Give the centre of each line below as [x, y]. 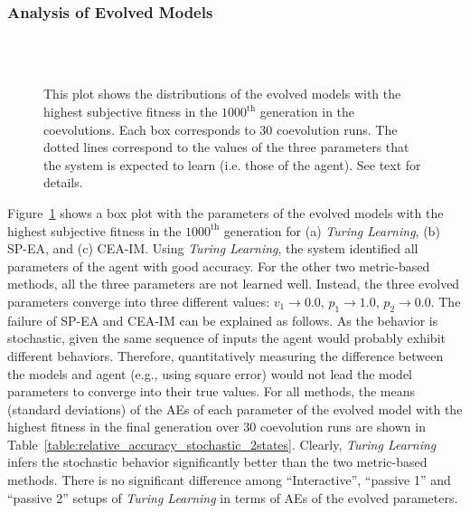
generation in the [307, 111]
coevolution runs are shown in [343, 427]
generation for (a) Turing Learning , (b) [332, 230]
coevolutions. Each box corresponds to [150, 129]
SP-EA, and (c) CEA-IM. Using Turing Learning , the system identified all [213, 248]
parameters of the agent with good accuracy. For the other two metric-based [219, 266]
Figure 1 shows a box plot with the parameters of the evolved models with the [226, 212]
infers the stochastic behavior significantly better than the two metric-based [217, 462]
